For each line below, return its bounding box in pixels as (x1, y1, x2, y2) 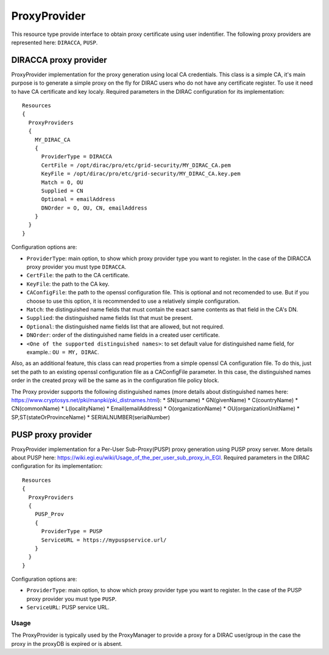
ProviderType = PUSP (41, 528, 103, 535)
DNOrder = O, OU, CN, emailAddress (41, 204, 147, 211)
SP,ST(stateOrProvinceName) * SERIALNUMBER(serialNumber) (11, 413, 171, 420)
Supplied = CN (41, 187, 83, 194)
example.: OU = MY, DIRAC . (26, 348, 99, 356)
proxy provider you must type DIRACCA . (26, 263, 127, 271)
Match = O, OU (41, 179, 83, 186)
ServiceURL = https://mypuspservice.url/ (41, 536, 167, 543)
